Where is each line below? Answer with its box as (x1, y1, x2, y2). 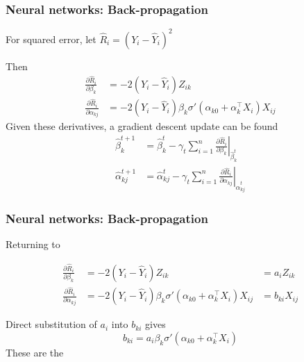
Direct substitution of (6, 317, 97, 331)
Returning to (6, 237, 60, 252)
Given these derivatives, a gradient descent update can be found (6, 119, 278, 133)
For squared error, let (6, 31, 96, 46)
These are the (6, 345, 64, 359)
